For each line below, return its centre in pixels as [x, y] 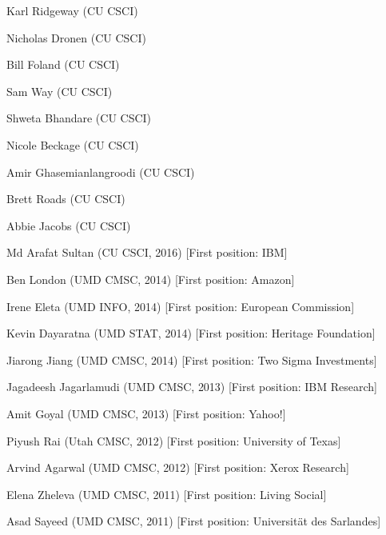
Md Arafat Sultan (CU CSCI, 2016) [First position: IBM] [147, 252]
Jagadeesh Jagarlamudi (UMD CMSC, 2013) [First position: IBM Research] [192, 387]
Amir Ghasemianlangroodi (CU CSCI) [101, 172]
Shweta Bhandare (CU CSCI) [79, 118]
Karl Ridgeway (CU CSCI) [72, 10]
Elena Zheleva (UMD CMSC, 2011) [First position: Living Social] [167, 494]
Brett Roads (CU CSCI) [66, 199]
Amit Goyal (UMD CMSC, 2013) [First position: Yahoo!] [146, 413]
